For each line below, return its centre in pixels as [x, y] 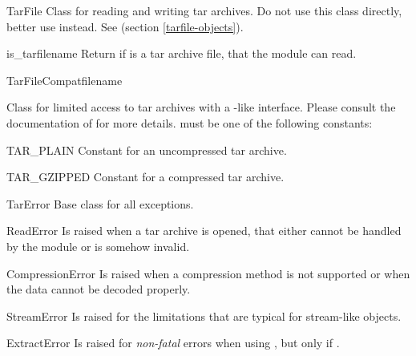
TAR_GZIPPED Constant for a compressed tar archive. [145, 177]
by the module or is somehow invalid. [98, 246]
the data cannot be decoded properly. [99, 289]
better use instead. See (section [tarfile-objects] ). [125, 26]
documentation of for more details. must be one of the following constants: [190, 122]
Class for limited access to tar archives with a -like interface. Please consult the [201, 107]
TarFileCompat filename [65, 80]
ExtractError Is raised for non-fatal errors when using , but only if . [173, 343]
